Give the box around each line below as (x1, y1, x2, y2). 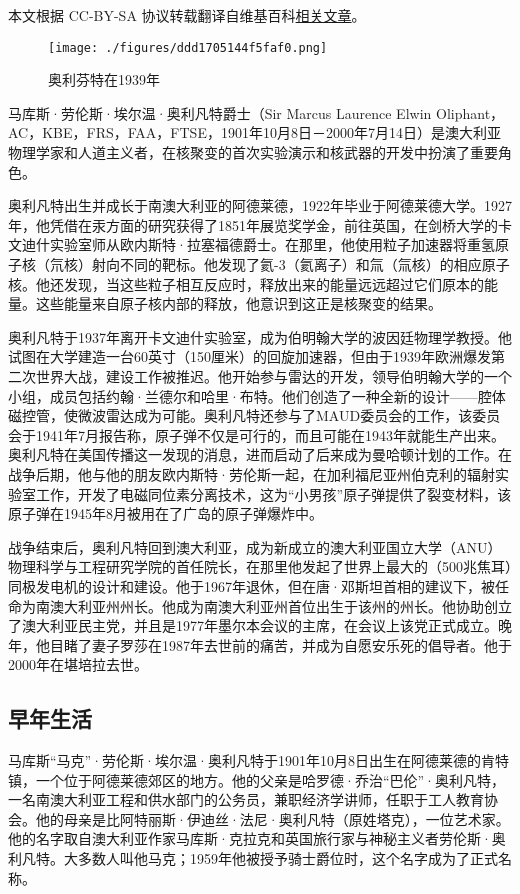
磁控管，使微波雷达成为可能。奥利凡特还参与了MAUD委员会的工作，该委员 (8, 405, 501, 426)
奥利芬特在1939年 (48, 69, 160, 90)
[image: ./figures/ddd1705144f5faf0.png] (48, 40, 328, 55)
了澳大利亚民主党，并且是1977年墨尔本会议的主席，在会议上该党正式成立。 (8, 615, 498, 636)
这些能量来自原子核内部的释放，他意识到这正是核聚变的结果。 (35, 293, 442, 314)
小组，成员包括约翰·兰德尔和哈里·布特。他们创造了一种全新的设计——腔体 (8, 385, 506, 406)
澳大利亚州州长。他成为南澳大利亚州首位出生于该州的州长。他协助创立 (49, 595, 512, 616)
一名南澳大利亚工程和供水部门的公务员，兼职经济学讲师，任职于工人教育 (8, 789, 484, 810)
